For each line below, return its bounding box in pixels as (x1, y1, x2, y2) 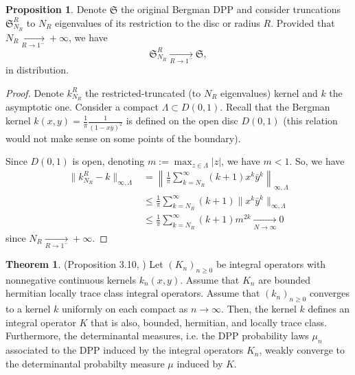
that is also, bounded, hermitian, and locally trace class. (91, 315, 327, 329)
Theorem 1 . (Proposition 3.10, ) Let (5, 257, 163, 271)
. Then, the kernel (221, 302, 297, 316)
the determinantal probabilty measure (5, 356, 165, 370)
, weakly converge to (259, 343, 345, 357)
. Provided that (271, 15, 335, 30)
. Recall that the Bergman (220, 100, 330, 114)
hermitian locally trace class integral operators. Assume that (5, 286, 260, 300)
